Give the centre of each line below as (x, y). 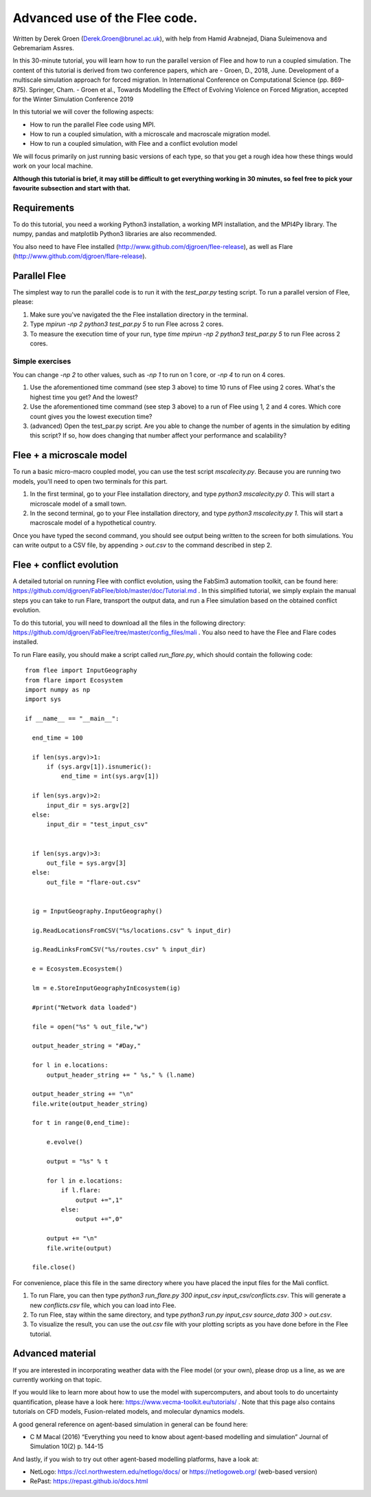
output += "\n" (72, 1239)
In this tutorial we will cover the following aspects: (83, 112)
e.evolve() (65, 1142)
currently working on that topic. (57, 1379)
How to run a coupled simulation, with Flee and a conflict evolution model (134, 144)
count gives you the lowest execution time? (91, 416)
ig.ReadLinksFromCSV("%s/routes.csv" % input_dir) (119, 950)
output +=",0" (99, 1219)
